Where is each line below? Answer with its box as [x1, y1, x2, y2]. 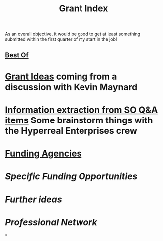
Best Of [5, 51, 29, 59]
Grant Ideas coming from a [5, 71, 117, 82]
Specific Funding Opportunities [5, 171, 138, 182]
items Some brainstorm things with [5, 115, 153, 126]
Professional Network [5, 216, 98, 228]
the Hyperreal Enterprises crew [5, 125, 138, 136]
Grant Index [59, 3, 108, 14]
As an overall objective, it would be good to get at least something [5, 31, 141, 37]
